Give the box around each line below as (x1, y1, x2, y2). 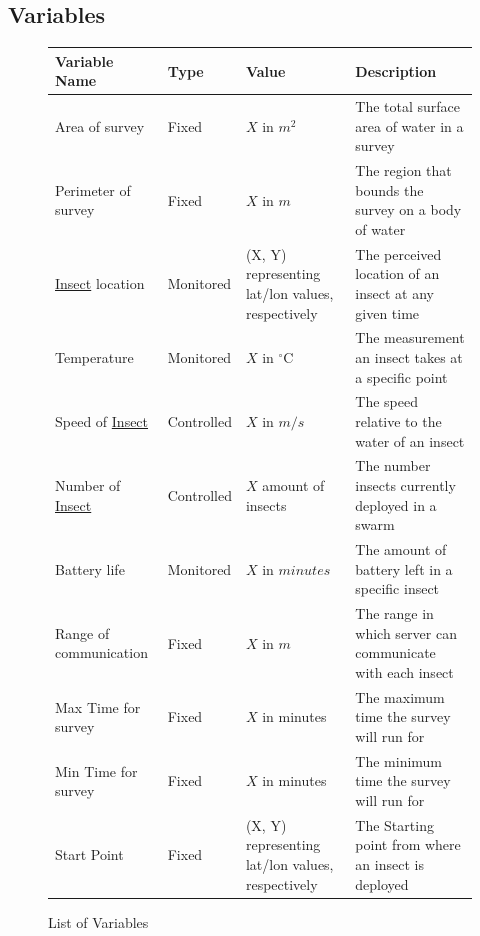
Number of (55, 475, 121, 496)
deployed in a (355, 494, 437, 515)
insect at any (355, 282, 434, 303)
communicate (355, 642, 436, 663)
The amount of (355, 539, 447, 560)
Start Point (55, 844, 124, 865)
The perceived (355, 243, 442, 264)
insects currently (355, 475, 456, 496)
